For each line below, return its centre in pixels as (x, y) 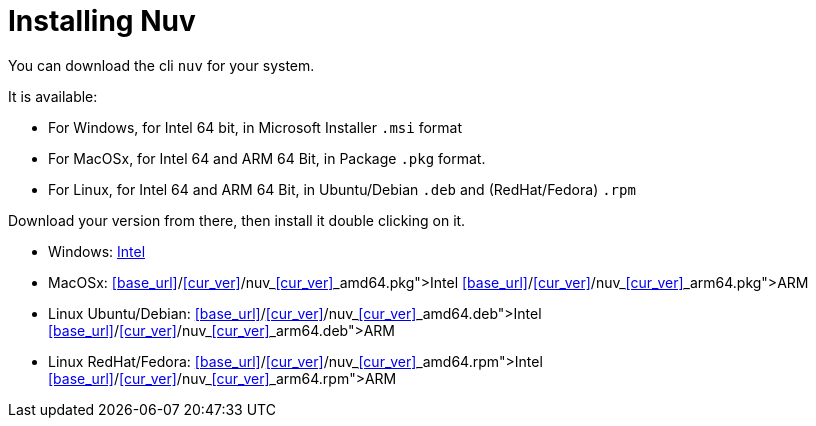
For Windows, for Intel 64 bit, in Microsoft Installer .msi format (255, 127)
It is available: (53, 96)
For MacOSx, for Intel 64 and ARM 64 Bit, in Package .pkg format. (267, 158)
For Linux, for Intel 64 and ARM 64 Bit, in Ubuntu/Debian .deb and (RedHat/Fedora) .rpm (342, 189)
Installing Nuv (102, 21)
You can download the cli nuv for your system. (161, 65)
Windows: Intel (97, 251)
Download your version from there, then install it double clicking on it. (237, 220)
